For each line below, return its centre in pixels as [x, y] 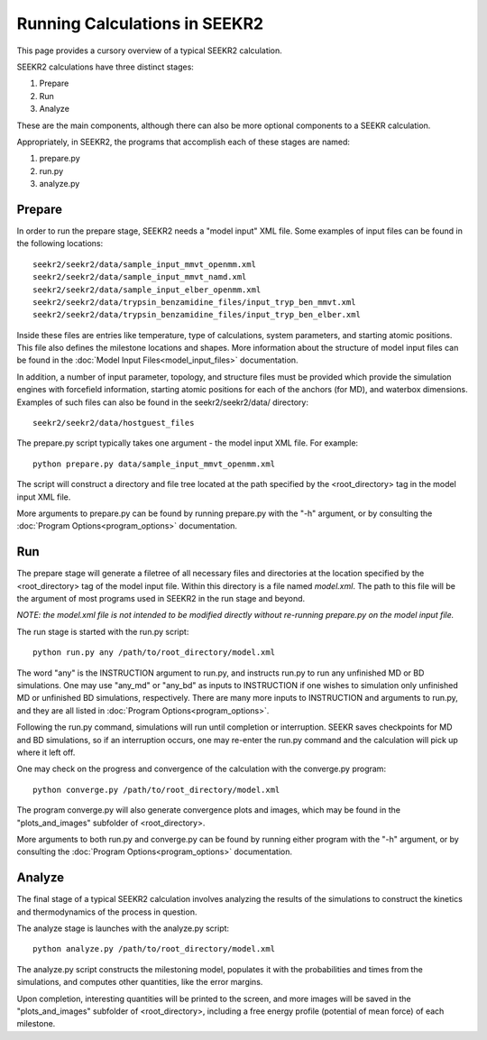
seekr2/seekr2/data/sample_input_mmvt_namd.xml [140, 277]
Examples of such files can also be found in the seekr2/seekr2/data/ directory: [162, 402]
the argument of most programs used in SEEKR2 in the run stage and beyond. [161, 599]
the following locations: [60, 244]
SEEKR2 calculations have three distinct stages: [105, 67]
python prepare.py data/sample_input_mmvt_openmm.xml [154, 464]
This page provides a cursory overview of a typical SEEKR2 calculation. [150, 51]
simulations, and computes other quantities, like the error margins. [140, 982]
